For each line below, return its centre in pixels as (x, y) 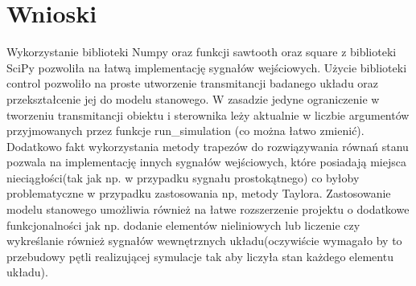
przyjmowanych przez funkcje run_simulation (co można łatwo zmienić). (185, 131)
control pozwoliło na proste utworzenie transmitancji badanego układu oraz (193, 83)
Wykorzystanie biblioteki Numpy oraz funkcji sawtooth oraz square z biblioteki (202, 52)
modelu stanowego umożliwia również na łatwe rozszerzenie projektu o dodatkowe (208, 209)
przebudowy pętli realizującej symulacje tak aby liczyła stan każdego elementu (200, 256)
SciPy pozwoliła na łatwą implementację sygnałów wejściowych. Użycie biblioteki (207, 67)
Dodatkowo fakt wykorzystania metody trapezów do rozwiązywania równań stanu (208, 146)
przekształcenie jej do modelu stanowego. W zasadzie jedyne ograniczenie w (193, 98)
